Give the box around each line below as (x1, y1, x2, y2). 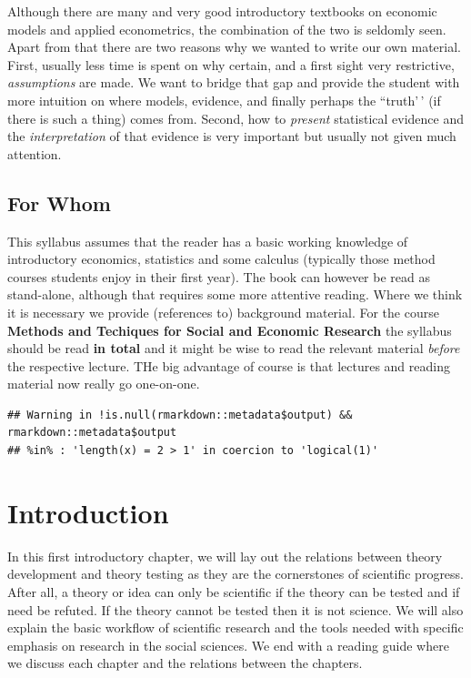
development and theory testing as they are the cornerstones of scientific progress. (7, 564, 465, 583)
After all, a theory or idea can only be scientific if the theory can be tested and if (7, 582, 460, 601)
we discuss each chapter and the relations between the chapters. (7, 653, 363, 673)
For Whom (7, 188, 111, 217)
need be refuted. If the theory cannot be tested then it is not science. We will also (7, 600, 464, 619)
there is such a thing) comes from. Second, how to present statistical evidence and (7, 108, 465, 127)
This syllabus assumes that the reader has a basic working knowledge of (7, 231, 408, 250)
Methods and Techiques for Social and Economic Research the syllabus (7, 320, 452, 339)
